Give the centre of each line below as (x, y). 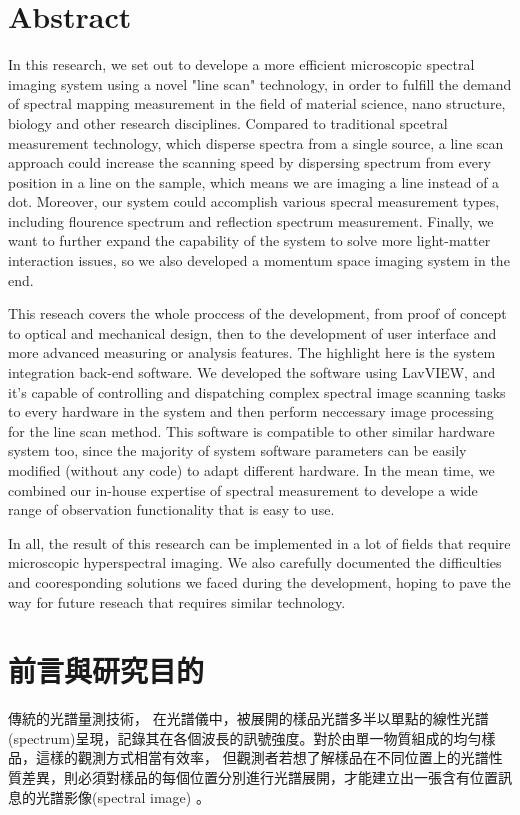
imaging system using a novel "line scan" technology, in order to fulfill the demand (260, 83)
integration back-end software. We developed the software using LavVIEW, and (252, 372)
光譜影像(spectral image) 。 (122, 796)
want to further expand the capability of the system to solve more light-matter (249, 240)
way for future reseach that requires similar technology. (177, 601)
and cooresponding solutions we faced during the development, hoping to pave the (259, 581)
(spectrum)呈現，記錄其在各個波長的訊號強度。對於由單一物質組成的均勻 (245, 737)
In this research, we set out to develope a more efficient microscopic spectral (241, 64)
